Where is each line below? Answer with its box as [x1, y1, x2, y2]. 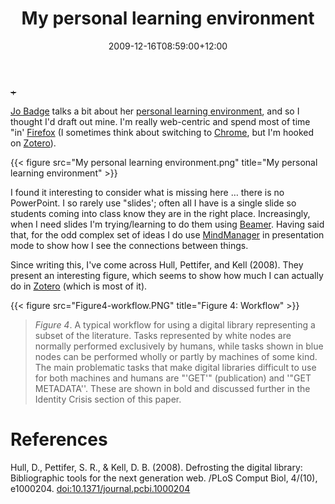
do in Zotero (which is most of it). [10, 280, 148, 292]
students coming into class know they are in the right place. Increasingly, [10, 207, 311, 219]
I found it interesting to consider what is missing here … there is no [10, 186, 285, 198]
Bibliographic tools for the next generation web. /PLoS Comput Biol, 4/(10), [10, 472, 318, 484]
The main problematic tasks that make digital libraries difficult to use [34, 361, 317, 373]
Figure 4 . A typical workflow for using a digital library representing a [34, 318, 316, 331]
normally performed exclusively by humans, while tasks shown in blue [34, 340, 324, 352]
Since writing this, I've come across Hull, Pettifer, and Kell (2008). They [10, 258, 304, 271]
